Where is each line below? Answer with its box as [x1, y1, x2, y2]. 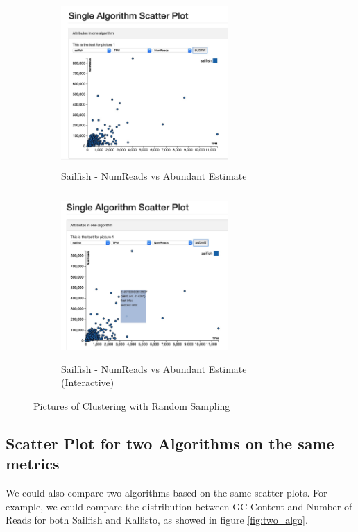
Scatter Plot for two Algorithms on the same [6, 432, 334, 454]
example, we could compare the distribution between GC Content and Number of [6, 499, 352, 513]
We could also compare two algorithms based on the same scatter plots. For [6, 485, 327, 500]
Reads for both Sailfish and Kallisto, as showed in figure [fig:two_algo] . [6, 513, 308, 527]
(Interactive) [61, 375, 114, 390]
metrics [6, 453, 60, 474]
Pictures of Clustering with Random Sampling [33, 398, 230, 413]
